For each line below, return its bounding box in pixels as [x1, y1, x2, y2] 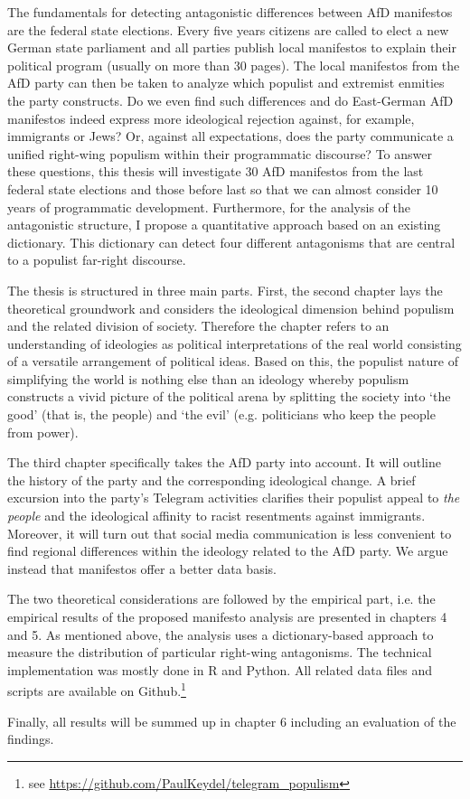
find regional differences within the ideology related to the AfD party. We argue [7, 541, 448, 560]
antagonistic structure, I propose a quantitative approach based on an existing [7, 215, 441, 234]
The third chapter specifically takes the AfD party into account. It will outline [7, 453, 441, 472]
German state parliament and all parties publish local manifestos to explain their [7, 38, 456, 57]
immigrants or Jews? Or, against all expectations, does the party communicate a [7, 127, 454, 146]
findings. [7, 729, 54, 748]
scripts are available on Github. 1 [7, 679, 186, 700]
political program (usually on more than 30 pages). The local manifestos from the [7, 55, 460, 74]
